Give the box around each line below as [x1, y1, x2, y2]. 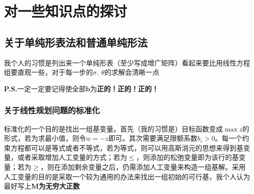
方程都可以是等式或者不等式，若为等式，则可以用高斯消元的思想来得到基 [10, 142, 243, 152]
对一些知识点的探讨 [4, 1, 127, 21]
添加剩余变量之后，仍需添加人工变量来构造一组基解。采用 [61, 161, 246, 172]
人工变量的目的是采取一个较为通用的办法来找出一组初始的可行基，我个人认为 [4, 171, 250, 181]
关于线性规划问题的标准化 [4, 104, 100, 116]
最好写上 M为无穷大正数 [4, 181, 80, 191]
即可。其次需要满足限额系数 [108, 133, 198, 143]
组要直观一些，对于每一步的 [4, 67, 93, 77]
